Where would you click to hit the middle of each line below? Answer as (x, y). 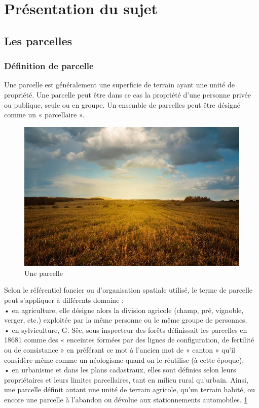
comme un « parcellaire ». (44, 115)
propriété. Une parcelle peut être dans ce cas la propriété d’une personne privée (128, 94)
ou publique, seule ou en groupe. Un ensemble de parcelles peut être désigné (122, 104)
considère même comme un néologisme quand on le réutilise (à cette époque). (124, 359)
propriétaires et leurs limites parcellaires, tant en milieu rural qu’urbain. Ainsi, (126, 379)
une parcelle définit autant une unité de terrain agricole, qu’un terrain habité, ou (129, 389)
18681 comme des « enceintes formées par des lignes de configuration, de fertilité (129, 340)
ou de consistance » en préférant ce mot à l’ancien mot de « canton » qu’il (120, 349)
